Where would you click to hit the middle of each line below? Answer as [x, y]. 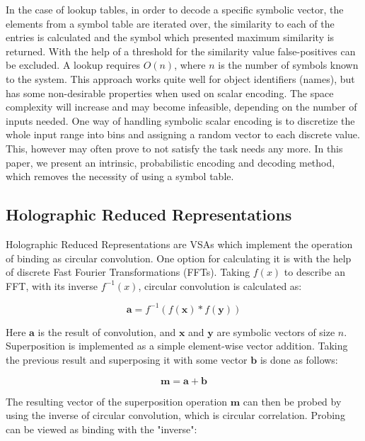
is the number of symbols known [288, 65]
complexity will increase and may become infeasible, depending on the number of [181, 107]
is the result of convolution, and [107, 331]
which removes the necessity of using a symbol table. [120, 176]
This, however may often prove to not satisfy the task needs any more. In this [174, 148]
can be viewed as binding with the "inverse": [102, 429]
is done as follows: [299, 359]
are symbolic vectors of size [276, 331]
